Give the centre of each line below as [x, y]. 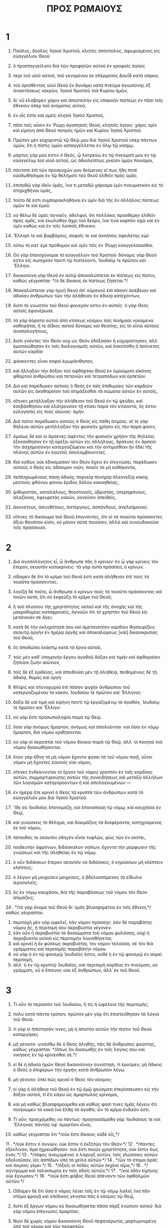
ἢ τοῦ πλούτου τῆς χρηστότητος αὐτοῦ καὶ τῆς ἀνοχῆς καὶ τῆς [78, 606]
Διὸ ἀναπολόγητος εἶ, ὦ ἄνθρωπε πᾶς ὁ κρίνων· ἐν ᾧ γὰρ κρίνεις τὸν [86, 561]
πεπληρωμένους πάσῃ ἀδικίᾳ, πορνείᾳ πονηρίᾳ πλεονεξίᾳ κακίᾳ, [81, 477]
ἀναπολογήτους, [30, 331]
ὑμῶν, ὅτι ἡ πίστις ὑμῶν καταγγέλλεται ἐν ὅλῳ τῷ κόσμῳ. [73, 145]
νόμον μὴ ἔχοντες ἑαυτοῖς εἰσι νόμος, [52, 762]
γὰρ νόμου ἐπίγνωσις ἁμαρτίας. [46, 1211]
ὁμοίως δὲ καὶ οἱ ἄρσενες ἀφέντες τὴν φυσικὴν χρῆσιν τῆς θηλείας [84, 436]
